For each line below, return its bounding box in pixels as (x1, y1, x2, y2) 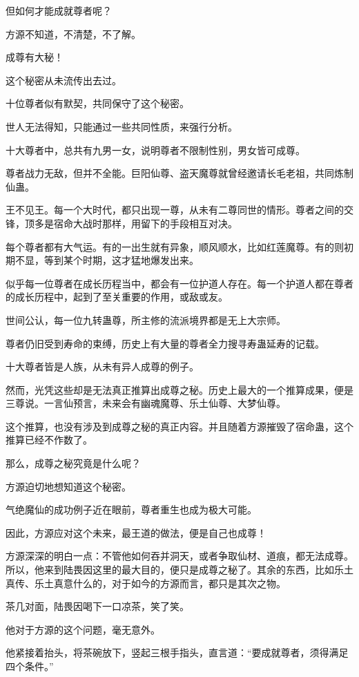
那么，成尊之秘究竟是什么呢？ (6, 456, 141, 470)
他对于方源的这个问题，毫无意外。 (6, 622, 160, 636)
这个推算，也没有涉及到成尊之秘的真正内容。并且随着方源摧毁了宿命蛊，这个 (6, 419, 353, 433)
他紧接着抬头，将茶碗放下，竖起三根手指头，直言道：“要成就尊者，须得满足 (6, 645, 349, 660)
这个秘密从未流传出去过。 (6, 73, 122, 87)
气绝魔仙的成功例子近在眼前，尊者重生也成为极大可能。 (6, 502, 257, 517)
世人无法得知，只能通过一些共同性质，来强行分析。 (6, 119, 237, 133)
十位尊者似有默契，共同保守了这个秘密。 (6, 96, 189, 111)
